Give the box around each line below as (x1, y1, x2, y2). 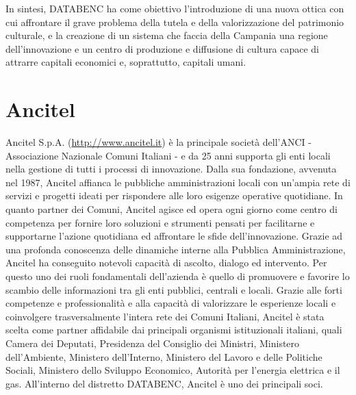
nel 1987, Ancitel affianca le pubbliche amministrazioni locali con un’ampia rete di (5, 175, 351, 189)
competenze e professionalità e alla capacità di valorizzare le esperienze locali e (5, 296, 336, 310)
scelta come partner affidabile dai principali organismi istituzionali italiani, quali (5, 322, 342, 337)
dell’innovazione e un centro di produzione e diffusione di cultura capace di (5, 41, 319, 55)
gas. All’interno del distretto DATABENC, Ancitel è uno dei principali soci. (5, 376, 323, 390)
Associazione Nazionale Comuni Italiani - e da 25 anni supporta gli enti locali (5, 148, 331, 162)
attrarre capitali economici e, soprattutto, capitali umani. (5, 55, 246, 69)
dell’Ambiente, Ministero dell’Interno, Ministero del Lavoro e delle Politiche (5, 349, 322, 364)
